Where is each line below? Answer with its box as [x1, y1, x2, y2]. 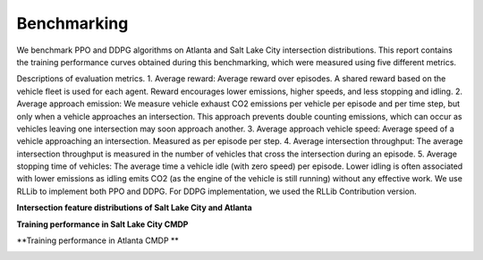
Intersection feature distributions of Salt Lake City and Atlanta [16, 202, 252, 214]
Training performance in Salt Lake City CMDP [16, 219, 189, 230]
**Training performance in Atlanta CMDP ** [16, 235, 179, 246]
